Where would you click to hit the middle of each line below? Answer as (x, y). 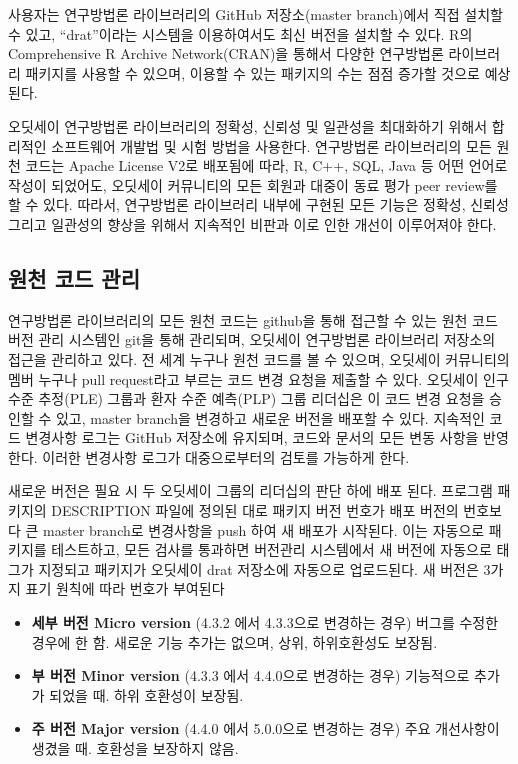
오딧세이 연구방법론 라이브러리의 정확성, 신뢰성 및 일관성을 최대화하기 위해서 (248, 125)
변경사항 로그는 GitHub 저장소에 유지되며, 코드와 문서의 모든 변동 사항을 (252, 437)
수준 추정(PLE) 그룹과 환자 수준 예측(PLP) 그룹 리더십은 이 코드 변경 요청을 (246, 398)
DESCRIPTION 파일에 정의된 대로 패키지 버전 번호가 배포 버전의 (255, 510)
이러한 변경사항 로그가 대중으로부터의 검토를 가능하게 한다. (226, 456)
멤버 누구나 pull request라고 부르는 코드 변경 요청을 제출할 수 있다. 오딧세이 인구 (258, 378)
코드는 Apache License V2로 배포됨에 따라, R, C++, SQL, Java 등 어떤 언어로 (266, 165)
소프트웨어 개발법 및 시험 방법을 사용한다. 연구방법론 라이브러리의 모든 (271, 145)
